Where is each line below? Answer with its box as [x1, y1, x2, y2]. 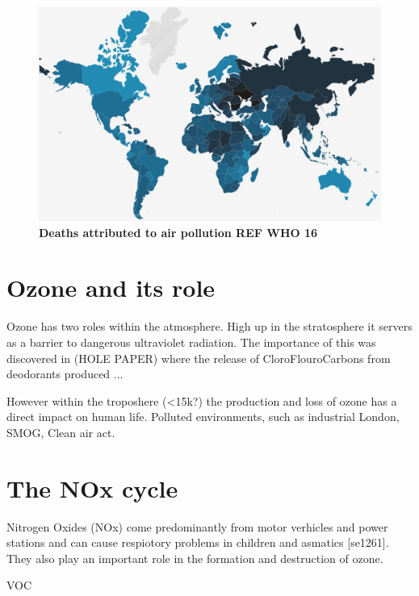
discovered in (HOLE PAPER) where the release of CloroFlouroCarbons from [6, 349, 391, 366]
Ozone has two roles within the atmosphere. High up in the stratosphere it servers [6, 318, 413, 335]
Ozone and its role [6, 271, 216, 304]
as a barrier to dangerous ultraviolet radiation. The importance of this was [6, 333, 376, 350]
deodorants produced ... [6, 365, 124, 382]
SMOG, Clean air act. [6, 423, 115, 440]
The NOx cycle [6, 471, 178, 504]
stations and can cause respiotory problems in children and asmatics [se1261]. [6, 534, 389, 551]
